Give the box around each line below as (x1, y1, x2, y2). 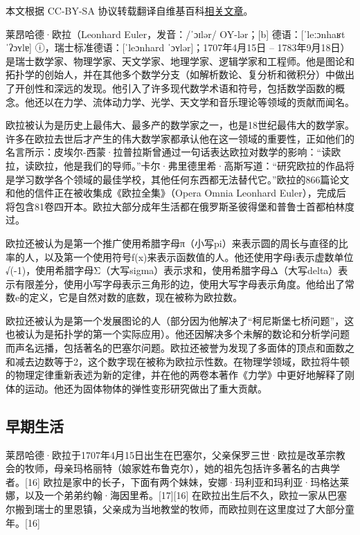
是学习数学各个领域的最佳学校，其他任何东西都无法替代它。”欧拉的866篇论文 (6, 172, 350, 186)
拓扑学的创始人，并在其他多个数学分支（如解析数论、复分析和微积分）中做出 (6, 67, 354, 82)
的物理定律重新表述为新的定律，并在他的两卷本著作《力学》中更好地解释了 (6, 368, 345, 382)
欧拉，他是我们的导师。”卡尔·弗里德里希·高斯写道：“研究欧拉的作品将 (34, 158, 354, 172)
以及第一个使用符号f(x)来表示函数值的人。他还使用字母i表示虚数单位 (44, 249, 354, 264)
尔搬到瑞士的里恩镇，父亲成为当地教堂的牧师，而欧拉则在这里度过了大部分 (6, 502, 345, 516)
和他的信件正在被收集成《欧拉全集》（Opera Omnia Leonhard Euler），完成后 (6, 185, 346, 200)
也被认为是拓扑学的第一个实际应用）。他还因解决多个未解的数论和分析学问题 (6, 327, 350, 341)
